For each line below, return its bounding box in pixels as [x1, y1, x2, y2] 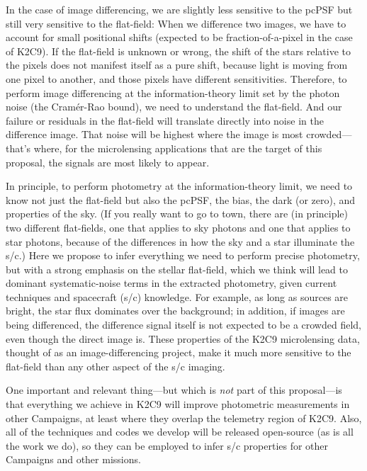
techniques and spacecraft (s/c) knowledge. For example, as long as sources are [6, 289, 349, 304]
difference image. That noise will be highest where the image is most [6, 127, 303, 142]
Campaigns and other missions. [6, 452, 141, 467]
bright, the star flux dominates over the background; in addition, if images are [6, 303, 345, 318]
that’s [6, 140, 31, 155]
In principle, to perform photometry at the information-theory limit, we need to [6, 178, 353, 193]
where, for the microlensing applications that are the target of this [33, 140, 322, 155]
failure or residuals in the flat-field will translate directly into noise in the [6, 113, 324, 127]
